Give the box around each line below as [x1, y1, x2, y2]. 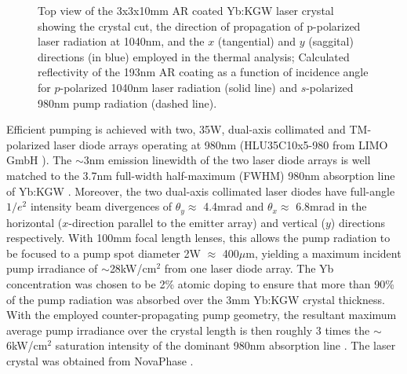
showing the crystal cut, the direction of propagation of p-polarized [38, 17, 361, 34]
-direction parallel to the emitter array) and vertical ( [68, 214, 325, 230]
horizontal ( [6, 214, 63, 230]
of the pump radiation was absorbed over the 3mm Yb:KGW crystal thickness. [6, 291, 385, 307]
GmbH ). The [6, 152, 72, 168]
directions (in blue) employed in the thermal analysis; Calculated [38, 48, 350, 64]
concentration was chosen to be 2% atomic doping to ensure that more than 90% [6, 275, 394, 291]
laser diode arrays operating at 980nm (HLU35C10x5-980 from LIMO [53, 136, 388, 152]
